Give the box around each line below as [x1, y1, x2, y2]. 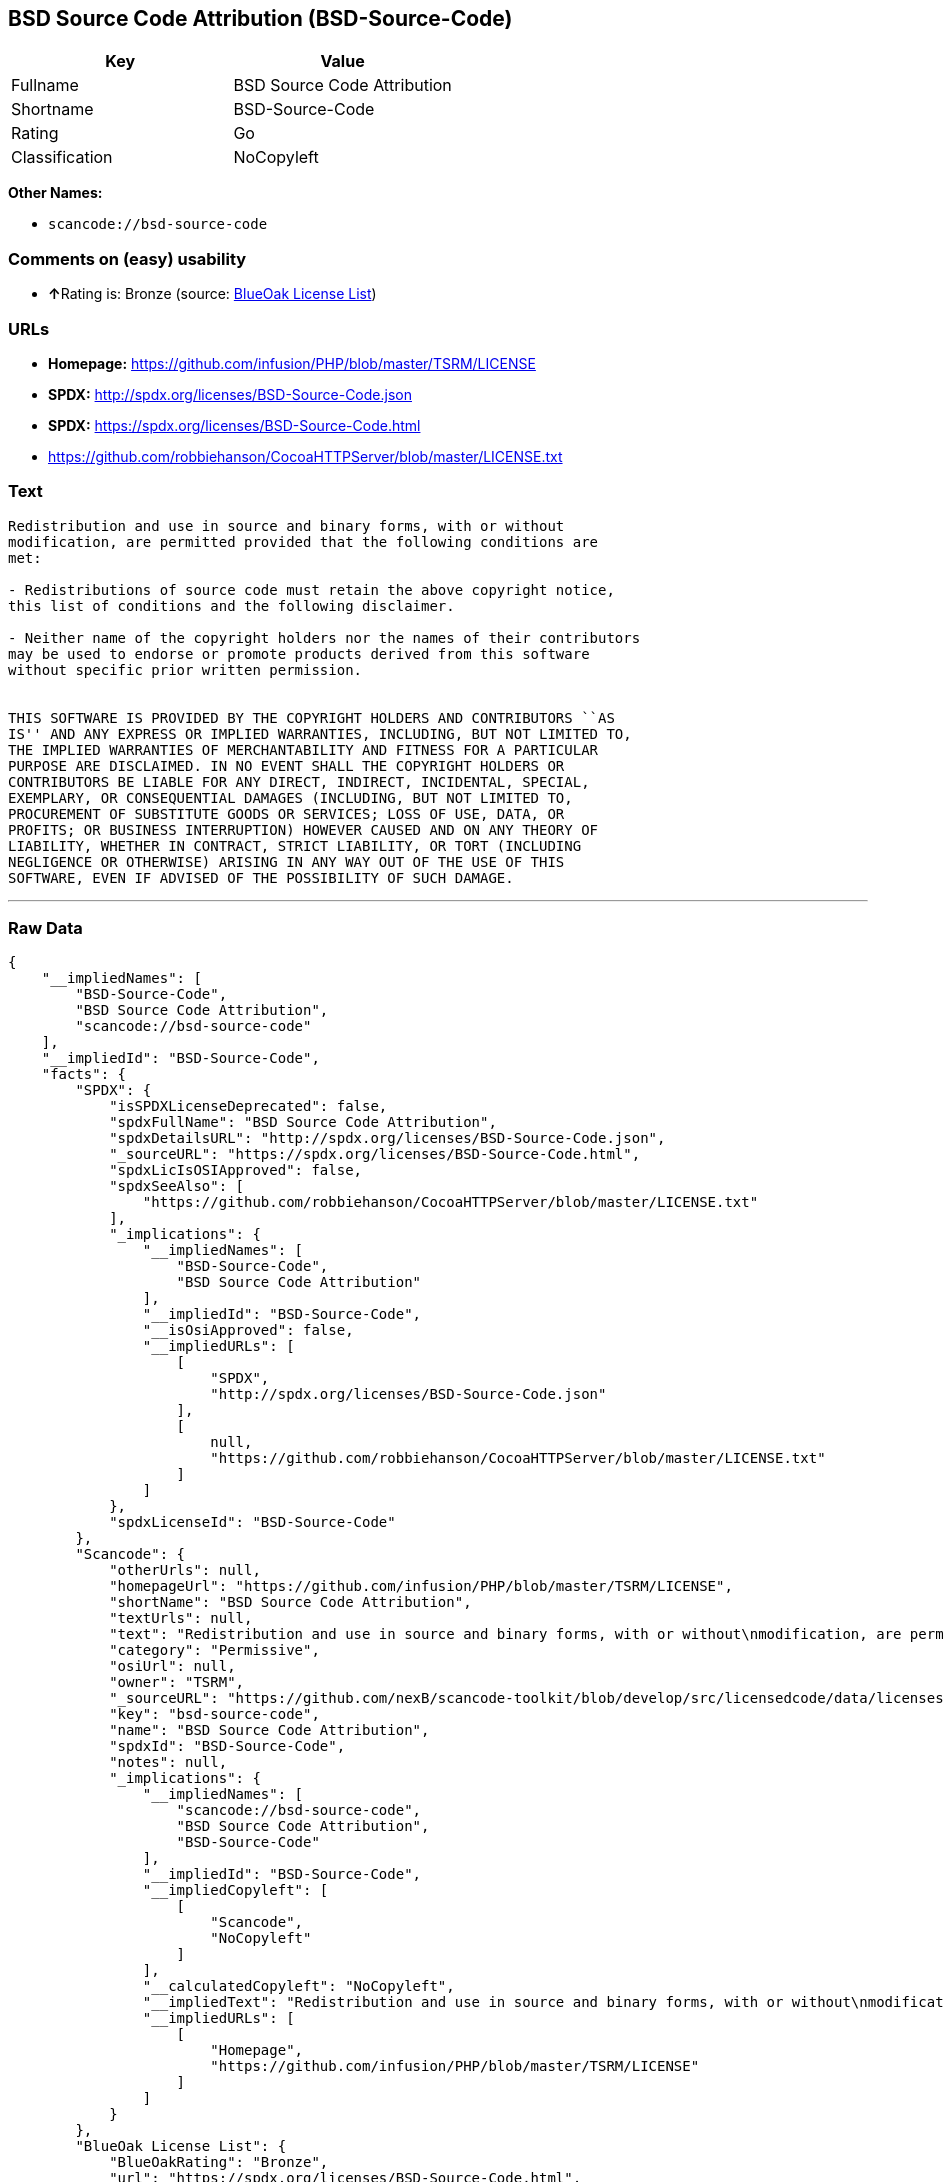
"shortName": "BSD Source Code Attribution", [109, 1594, 472, 1611]
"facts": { [41, 1066, 127, 1083]
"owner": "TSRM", [109, 1674, 245, 1691]
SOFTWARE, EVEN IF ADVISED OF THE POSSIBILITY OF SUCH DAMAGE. [8, 869, 514, 886]
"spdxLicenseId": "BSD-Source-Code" [109, 1514, 396, 1531]
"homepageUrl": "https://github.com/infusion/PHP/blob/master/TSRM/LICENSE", [109, 1578, 733, 1595]
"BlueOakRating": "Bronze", [109, 2154, 329, 2171]
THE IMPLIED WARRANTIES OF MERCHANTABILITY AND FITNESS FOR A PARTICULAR [8, 741, 599, 758]
